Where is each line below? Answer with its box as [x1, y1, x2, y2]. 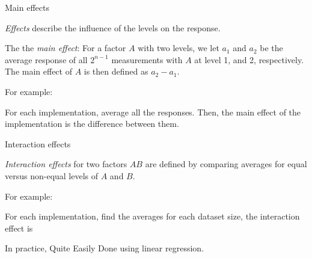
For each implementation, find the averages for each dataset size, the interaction [5, 210, 300, 223]
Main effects [5, 1, 49, 13]
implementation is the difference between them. [5, 117, 179, 130]
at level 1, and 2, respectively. [194, 53, 304, 66]
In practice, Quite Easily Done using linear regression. [5, 242, 204, 254]
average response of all [5, 53, 88, 66]
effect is [5, 221, 33, 234]
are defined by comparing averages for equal [145, 158, 307, 170]
